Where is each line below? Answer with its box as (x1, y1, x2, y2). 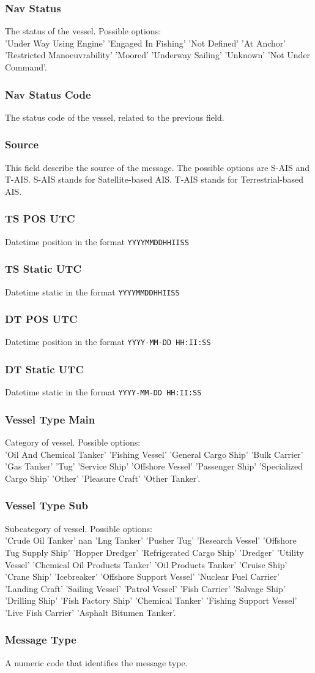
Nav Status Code (5, 86, 91, 102)
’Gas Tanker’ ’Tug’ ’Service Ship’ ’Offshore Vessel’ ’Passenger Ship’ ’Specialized (5, 460, 303, 473)
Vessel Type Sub (5, 498, 88, 513)
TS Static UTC (5, 261, 82, 276)
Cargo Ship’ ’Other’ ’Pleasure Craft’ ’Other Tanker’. (5, 471, 201, 484)
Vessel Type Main (5, 411, 95, 427)
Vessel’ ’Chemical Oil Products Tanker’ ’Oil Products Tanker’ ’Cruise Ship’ (5, 558, 287, 571)
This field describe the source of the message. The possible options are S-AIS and (5, 161, 310, 173)
